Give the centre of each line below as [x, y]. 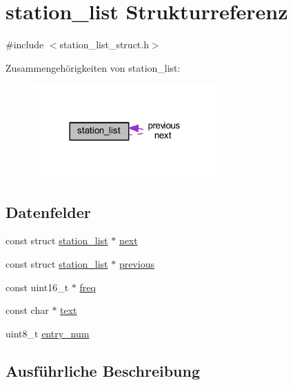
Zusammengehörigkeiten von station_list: [93, 67]
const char [27, 310]
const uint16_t [37, 287]
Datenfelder [48, 211]
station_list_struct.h [104, 45]
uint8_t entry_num [48, 333]
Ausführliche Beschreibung [103, 370]
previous [137, 263]
